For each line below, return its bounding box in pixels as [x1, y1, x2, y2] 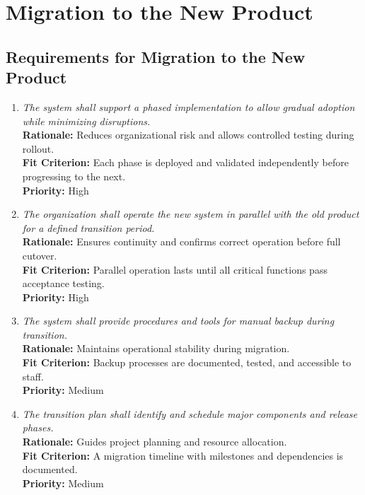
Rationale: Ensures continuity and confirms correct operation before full [22, 234, 341, 249]
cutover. [22, 248, 57, 262]
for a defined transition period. [22, 220, 155, 235]
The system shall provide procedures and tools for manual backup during [22, 313, 335, 328]
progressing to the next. [22, 168, 126, 183]
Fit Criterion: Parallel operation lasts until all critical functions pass [22, 262, 328, 276]
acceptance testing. [22, 276, 105, 291]
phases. [22, 420, 54, 435]
